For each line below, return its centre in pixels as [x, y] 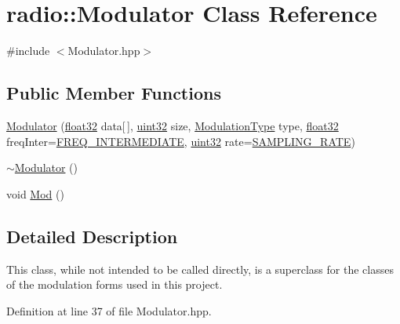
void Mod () [35, 193]
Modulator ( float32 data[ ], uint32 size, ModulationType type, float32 [173, 125]
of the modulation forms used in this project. [115, 284]
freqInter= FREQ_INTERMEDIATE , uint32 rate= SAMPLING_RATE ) [181, 141]
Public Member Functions [114, 93]
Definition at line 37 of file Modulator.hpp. [109, 310]
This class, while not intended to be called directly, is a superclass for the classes [200, 269]
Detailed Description [92, 236]
